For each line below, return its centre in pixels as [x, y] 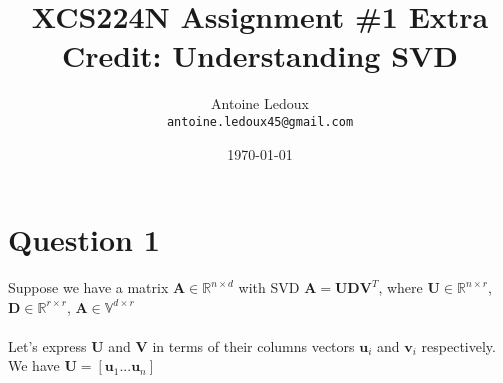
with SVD [269, 287]
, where [400, 287]
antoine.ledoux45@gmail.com [260, 121]
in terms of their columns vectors [253, 345]
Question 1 [84, 239]
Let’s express [47, 345]
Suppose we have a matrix [88, 287]
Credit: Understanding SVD [260, 55]
